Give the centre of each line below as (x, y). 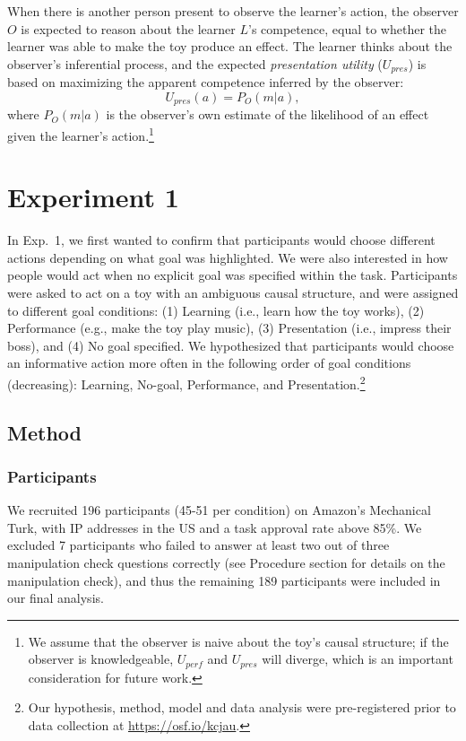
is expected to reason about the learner (128, 28)
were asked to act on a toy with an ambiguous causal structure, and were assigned (233, 293)
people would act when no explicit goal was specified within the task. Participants (233, 275)
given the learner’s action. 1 (81, 134)
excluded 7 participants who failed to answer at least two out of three (198, 545)
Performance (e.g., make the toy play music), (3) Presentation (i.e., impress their (229, 328)
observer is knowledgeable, (101, 659)
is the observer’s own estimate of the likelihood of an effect (268, 114)
